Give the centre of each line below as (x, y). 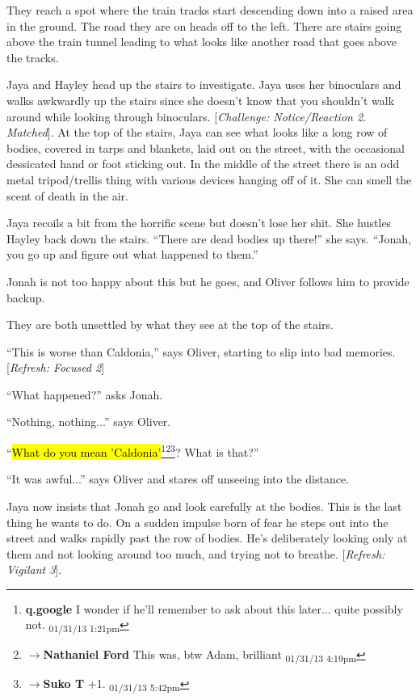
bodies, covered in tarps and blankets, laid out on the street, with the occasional (206, 148)
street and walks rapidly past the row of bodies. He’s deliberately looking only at (207, 538)
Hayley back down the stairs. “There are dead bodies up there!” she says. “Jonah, (209, 238)
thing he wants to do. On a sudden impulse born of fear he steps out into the (197, 522)
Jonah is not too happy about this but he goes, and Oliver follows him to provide (208, 281)
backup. (26, 297)
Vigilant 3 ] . (34, 569)
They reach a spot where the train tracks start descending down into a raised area (210, 10)
